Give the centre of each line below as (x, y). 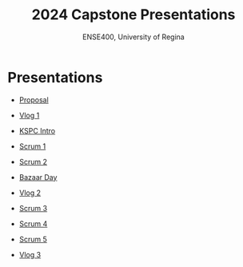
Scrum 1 (32, 146)
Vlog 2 (30, 193)
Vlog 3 (30, 254)
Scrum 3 (33, 208)
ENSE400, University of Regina (133, 37)
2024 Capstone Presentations (133, 15)
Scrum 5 (33, 239)
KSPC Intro (37, 130)
